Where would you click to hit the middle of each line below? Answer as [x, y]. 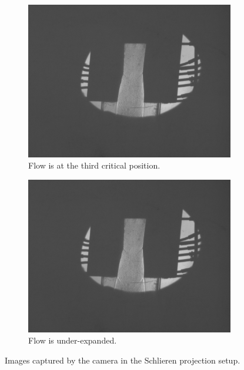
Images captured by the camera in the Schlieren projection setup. [123, 360]
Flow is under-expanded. [73, 340]
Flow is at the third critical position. [94, 165]
